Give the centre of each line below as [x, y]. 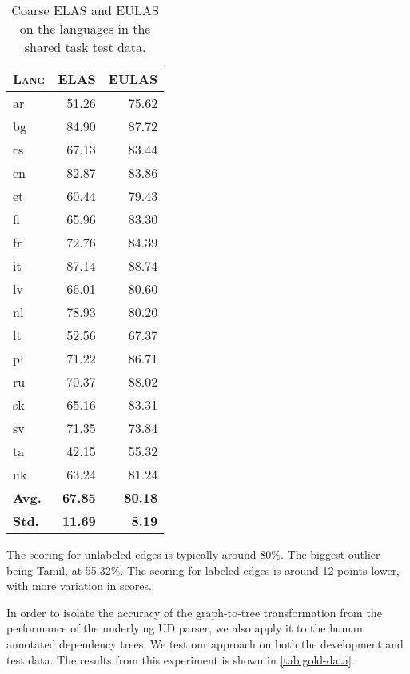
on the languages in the [85, 28]
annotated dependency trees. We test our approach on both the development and [205, 643]
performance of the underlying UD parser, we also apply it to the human [185, 628]
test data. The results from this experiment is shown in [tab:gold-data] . [181, 659]
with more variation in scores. [79, 586]
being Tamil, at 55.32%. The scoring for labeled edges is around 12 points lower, [203, 570]
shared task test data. [85, 47]
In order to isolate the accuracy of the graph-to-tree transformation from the [194, 612]
